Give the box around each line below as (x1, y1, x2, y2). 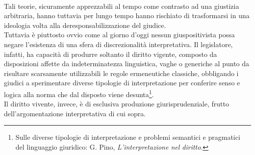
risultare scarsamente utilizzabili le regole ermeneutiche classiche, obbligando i (4, 68, 239, 78)
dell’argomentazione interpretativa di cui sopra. (4, 108, 146, 118)
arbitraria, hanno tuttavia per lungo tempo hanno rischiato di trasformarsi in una (4, 10, 250, 21)
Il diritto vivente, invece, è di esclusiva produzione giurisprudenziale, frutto (4, 99, 229, 109)
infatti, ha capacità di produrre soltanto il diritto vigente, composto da (4, 49, 217, 59)
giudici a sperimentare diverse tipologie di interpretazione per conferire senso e (4, 77, 240, 88)
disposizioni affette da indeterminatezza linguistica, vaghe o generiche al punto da (4, 58, 250, 69)
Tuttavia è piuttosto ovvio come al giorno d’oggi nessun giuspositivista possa (4, 29, 235, 40)
